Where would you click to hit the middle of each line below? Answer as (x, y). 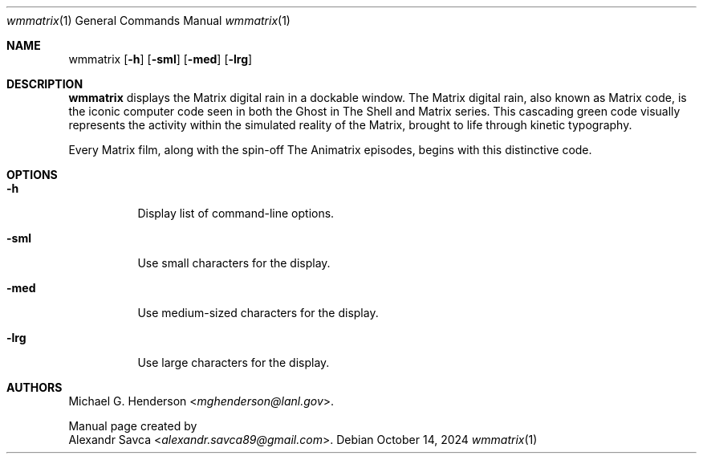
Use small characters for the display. (234, 263)
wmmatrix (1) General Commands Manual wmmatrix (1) (148, 20)
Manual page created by (133, 426)
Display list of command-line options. (236, 213)
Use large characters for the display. (234, 362)
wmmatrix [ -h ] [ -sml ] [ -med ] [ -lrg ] (161, 59)
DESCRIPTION (45, 84)
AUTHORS (35, 387)
